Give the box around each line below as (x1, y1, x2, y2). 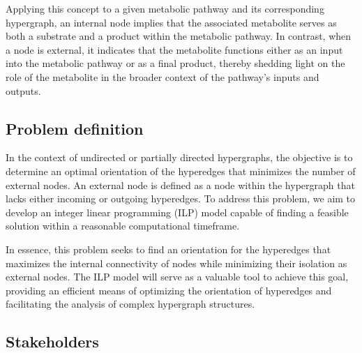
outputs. (6, 83, 41, 98)
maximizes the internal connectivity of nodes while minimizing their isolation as (6, 255, 347, 270)
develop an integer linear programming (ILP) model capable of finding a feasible (6, 204, 349, 219)
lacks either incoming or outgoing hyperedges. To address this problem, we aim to (6, 191, 356, 206)
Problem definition (6, 117, 144, 139)
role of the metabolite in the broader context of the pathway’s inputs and (6, 69, 319, 84)
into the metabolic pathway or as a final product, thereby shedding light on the (6, 56, 345, 70)
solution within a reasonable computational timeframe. (6, 218, 240, 233)
